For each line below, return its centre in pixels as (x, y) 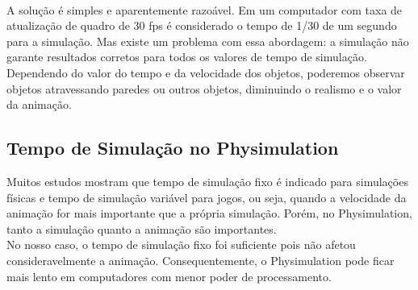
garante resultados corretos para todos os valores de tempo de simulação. (187, 57)
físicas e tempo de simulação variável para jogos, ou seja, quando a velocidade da (207, 197)
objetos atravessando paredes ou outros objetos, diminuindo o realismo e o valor (204, 88)
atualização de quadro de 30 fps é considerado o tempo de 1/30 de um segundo (202, 25)
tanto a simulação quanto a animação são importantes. (142, 228)
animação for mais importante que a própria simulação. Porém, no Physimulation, (209, 213)
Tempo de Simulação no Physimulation (173, 148)
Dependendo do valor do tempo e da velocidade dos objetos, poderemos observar (206, 72)
